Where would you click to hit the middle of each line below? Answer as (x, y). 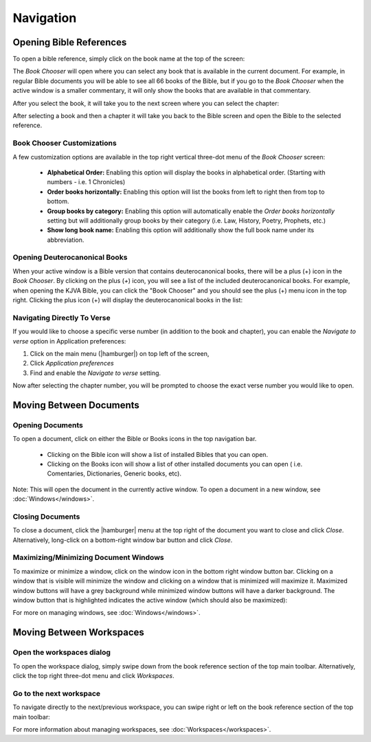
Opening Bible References (70, 42)
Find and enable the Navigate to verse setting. (95, 373)
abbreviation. (66, 240)
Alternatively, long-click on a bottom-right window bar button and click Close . (123, 540)
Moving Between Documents (76, 405)
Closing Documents (46, 517)
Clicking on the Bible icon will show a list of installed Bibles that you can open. (157, 454)
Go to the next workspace (57, 693)
